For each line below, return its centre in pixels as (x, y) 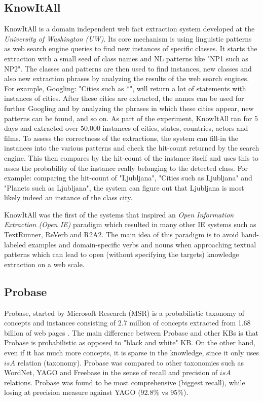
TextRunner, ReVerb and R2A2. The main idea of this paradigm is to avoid (122, 234)
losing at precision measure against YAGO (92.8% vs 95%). (96, 392)
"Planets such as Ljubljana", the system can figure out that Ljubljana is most (124, 187)
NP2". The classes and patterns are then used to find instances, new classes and (128, 68)
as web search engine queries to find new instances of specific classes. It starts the (131, 48)
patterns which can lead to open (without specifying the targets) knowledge (122, 254)
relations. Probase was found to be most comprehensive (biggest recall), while (125, 382)
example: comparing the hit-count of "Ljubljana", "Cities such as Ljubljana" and (128, 178)
